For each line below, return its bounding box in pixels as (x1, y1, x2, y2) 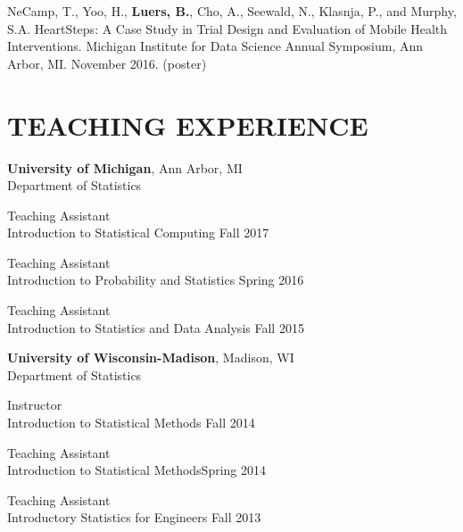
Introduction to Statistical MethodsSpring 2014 (7, 461, 267, 479)
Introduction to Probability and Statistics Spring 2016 (7, 270, 304, 289)
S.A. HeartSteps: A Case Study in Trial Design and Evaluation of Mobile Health (7, 19, 448, 37)
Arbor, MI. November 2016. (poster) (7, 54, 207, 72)
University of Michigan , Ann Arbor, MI (7, 158, 243, 177)
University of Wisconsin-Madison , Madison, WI (7, 348, 294, 367)
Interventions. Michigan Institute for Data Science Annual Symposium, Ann (7, 37, 424, 55)
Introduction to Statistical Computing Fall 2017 (7, 223, 269, 242)
